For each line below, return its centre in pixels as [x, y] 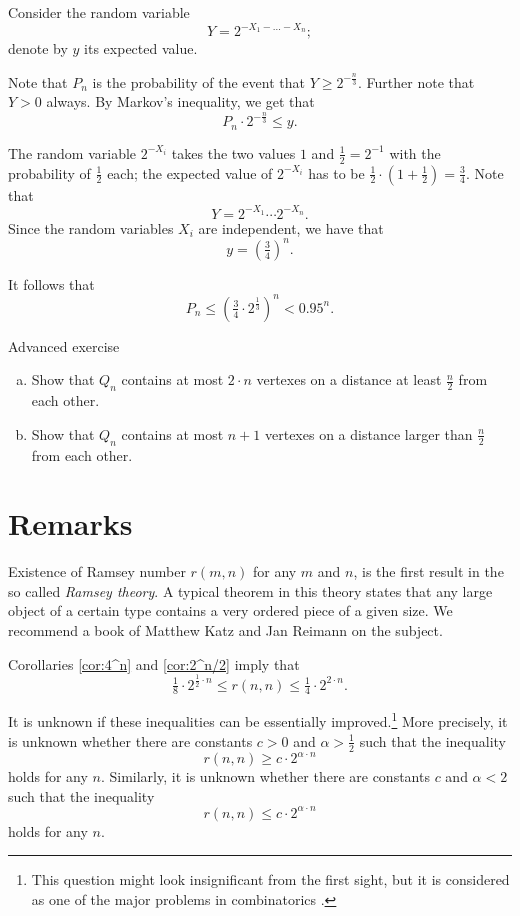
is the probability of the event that [198, 81]
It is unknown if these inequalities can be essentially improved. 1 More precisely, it [258, 720]
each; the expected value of [190, 172]
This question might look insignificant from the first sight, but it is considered [270, 879]
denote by [38, 48]
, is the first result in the [428, 571]
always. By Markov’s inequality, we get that [180, 101]
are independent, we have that [291, 227]
